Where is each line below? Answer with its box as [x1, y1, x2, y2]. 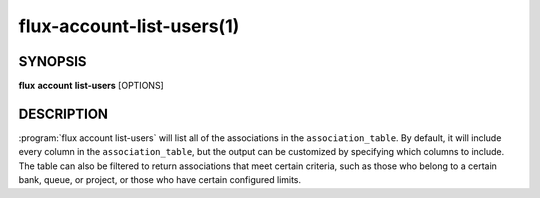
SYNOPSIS [18, 53, 87, 70]
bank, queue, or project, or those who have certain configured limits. [18, 174, 302, 186]
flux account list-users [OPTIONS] [18, 80, 164, 92]
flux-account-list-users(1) [18, 15, 240, 37]
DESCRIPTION [18, 105, 109, 122]
